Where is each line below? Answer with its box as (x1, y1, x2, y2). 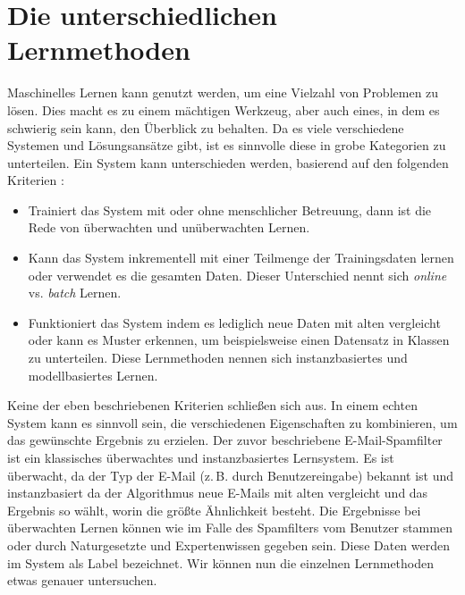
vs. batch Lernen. (28, 283, 122, 302)
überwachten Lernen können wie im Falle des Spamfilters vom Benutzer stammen (7, 518, 452, 537)
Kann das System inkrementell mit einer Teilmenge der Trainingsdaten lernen (28, 248, 454, 267)
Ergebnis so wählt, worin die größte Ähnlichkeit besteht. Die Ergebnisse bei (7, 500, 421, 519)
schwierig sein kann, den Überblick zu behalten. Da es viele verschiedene (7, 118, 404, 137)
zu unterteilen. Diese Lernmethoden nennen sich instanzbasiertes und (28, 348, 408, 367)
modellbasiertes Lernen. (28, 365, 158, 384)
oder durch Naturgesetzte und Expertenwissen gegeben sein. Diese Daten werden (7, 535, 451, 554)
